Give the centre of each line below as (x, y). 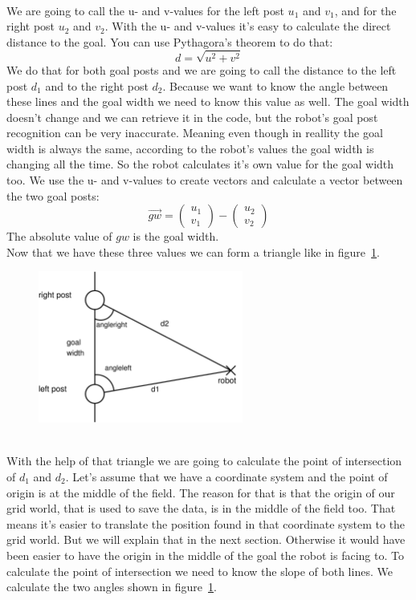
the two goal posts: (53, 195)
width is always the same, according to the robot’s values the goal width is (190, 148)
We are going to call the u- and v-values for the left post (145, 10)
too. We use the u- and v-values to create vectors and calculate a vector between (205, 180)
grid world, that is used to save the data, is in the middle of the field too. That (201, 508)
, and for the (365, 10)
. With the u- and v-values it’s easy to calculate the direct (248, 26)
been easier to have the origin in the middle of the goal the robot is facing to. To (205, 555)
